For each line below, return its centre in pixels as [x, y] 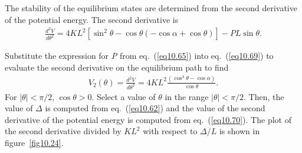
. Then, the [264, 96]
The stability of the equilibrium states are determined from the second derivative [151, 8]
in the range [187, 96]
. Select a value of [124, 96]
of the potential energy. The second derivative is [92, 19]
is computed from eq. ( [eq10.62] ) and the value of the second [155, 108]
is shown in [239, 131]
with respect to [170, 131]
